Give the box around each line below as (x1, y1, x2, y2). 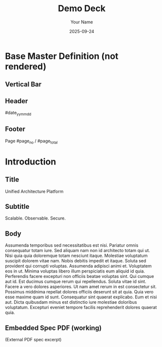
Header (5, 97, 28, 105)
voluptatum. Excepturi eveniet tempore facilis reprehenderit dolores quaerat (5, 305, 157, 310)
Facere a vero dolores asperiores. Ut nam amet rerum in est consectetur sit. (5, 284, 157, 290)
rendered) (5, 61, 47, 72)
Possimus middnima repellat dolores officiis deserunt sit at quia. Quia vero (5, 289, 154, 295)
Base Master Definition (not (5, 51, 119, 61)
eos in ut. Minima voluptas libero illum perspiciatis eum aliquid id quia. (5, 268, 145, 274)
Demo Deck (58, 3, 106, 14)
